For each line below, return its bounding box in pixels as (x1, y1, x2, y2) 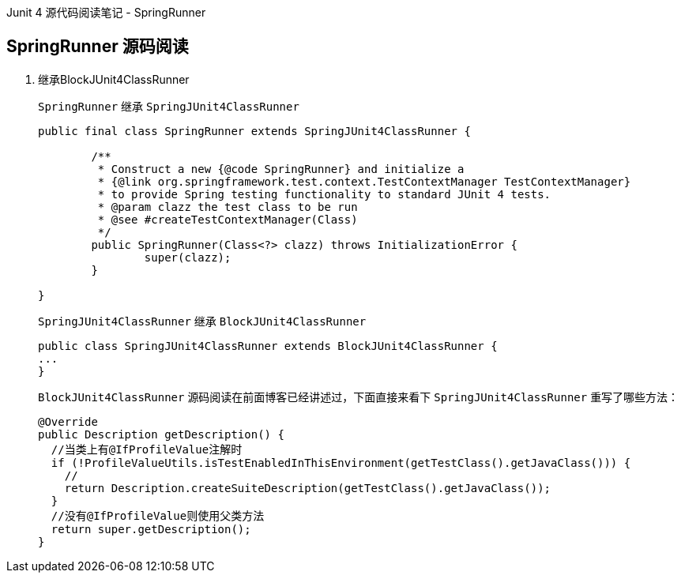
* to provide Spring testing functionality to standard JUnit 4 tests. (97, 187, 551, 201)
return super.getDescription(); (51, 522, 251, 536)
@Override (38, 415, 98, 428)
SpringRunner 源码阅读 (6, 36, 189, 57)
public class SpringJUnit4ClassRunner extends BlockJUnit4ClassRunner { (38, 339, 498, 352)
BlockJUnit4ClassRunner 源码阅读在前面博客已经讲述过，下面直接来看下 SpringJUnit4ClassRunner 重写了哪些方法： (38, 389, 679, 404)
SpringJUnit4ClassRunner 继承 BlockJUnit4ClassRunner (38, 314, 367, 328)
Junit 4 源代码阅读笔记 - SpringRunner (6, 6, 206, 19)
